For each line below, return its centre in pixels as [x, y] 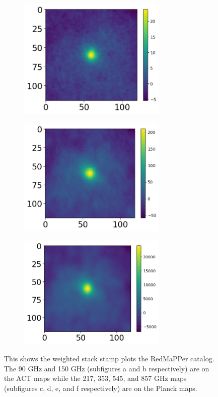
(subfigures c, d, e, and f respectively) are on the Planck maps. [101, 388]
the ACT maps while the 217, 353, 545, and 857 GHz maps [95, 378]
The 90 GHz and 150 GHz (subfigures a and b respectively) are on [107, 368]
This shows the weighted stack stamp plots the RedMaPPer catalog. [109, 358]
